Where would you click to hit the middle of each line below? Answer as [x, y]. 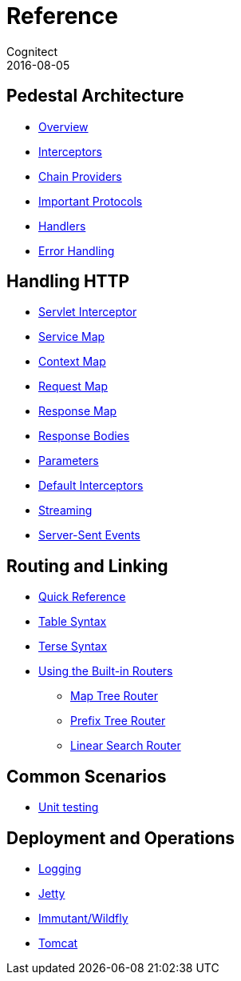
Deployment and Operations [121, 838]
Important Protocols [91, 201]
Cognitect [32, 51]
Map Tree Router [114, 696]
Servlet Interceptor [88, 312]
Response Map [78, 411]
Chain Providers [80, 176]
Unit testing [69, 807]
